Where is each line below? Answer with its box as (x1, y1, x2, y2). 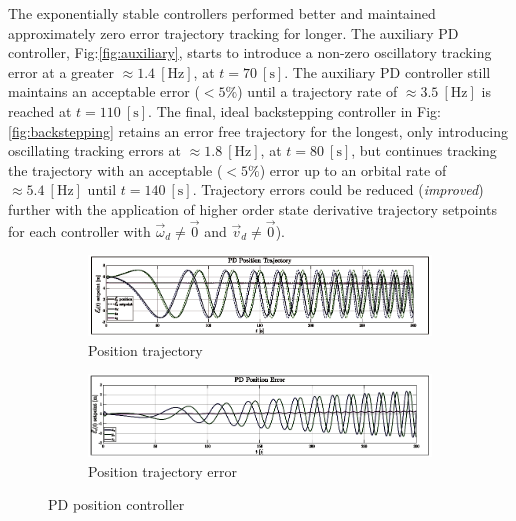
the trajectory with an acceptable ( (8, 159, 223, 180)
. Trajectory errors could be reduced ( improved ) (192, 179, 484, 200)
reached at (8, 100, 72, 121)
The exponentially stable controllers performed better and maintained (8, 3, 436, 23)
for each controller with (8, 220, 151, 241)
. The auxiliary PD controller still (284, 61, 491, 82)
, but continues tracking (351, 140, 497, 161)
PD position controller (48, 494, 185, 515)
